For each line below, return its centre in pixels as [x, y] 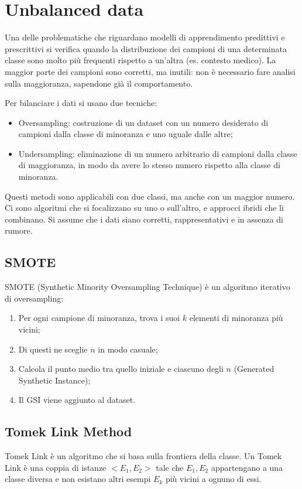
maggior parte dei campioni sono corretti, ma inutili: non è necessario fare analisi [150, 71]
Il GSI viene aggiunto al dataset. [77, 400]
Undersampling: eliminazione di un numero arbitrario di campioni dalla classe [158, 153]
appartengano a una [247, 467]
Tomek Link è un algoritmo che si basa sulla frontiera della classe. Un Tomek [143, 456]
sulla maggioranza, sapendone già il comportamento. [99, 83]
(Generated [254, 369]
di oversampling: [34, 298]
